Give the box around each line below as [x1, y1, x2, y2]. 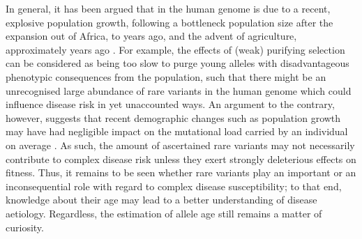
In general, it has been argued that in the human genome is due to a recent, [6, 1, 331, 15]
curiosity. [6, 219, 44, 234]
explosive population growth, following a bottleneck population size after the [6, 15, 333, 29]
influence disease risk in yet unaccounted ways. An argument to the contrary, [6, 97, 335, 111]
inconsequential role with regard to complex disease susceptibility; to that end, [6, 178, 342, 193]
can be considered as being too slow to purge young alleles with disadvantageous [6, 56, 349, 70]
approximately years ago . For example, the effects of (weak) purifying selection [6, 42, 345, 56]
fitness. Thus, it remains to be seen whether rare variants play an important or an [6, 165, 356, 180]
